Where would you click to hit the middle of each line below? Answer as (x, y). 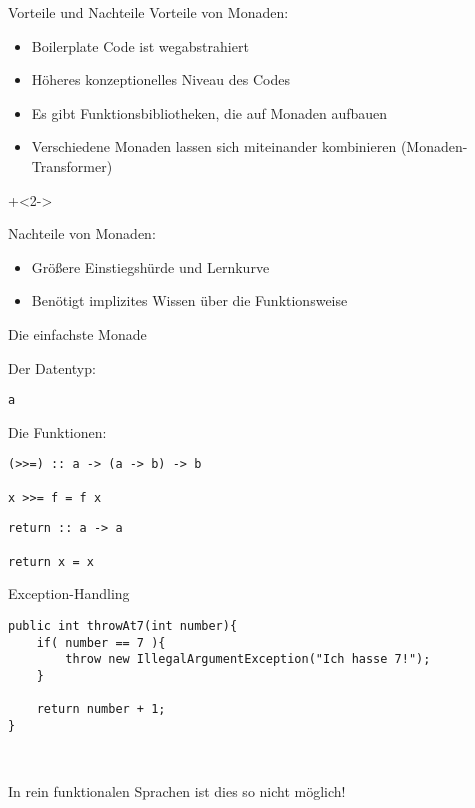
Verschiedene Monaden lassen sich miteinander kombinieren (214, 146)
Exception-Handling (69, 593)
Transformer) (72, 165)
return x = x (51, 561)
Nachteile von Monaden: (82, 233)
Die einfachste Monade (77, 333)
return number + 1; (101, 709)
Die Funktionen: (57, 431)
